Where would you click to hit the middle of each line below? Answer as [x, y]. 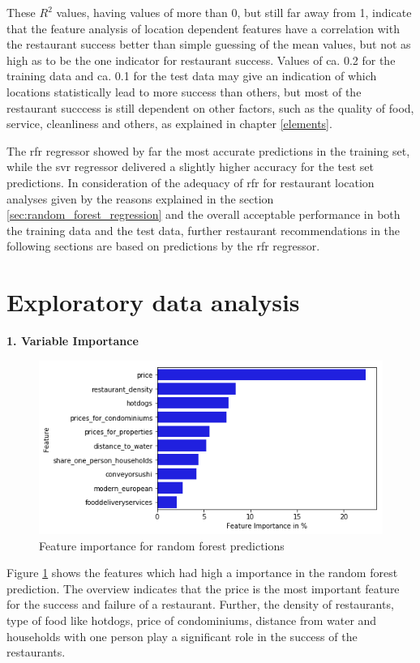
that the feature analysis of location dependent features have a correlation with [203, 28]
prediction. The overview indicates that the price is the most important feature [203, 588]
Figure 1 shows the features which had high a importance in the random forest [202, 573]
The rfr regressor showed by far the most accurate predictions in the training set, [208, 150]
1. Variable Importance [73, 341]
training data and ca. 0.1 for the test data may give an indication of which [192, 76]
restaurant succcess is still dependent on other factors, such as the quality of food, [210, 107]
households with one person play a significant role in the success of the [182, 636]
